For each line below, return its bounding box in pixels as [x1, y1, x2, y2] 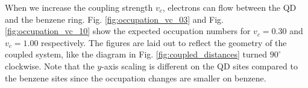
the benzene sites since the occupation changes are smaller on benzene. [5, 71, 266, 84]
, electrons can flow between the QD [162, 1, 297, 13]
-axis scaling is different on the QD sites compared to [101, 59, 298, 72]
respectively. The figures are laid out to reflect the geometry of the [41, 36, 287, 48]
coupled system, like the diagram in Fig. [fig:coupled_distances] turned [5, 48, 268, 60]
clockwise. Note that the [5, 59, 95, 72]
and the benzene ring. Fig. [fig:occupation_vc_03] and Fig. [5, 13, 224, 25]
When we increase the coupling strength [5, 1, 153, 13]
